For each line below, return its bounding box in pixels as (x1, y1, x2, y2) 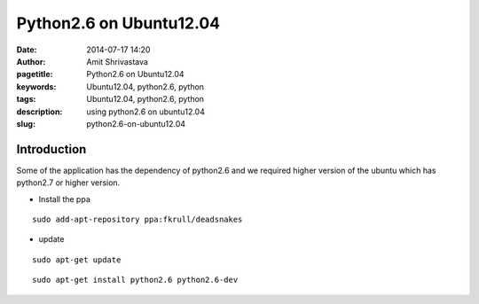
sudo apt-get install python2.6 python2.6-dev (32, 275, 239, 285)
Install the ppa (38, 193, 90, 204)
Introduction (16, 142, 87, 157)
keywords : (16, 81, 57, 92)
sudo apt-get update (32, 254, 122, 265)
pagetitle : (16, 69, 53, 80)
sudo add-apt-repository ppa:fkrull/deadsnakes (32, 214, 243, 224)
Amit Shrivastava (86, 56, 148, 66)
